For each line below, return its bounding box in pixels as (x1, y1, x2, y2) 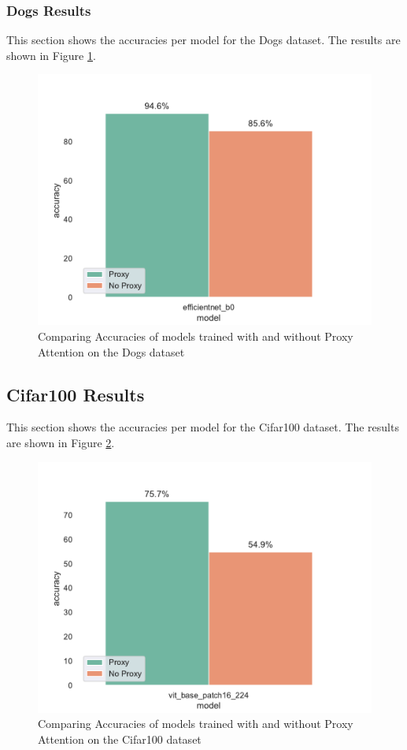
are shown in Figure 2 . (6, 434, 115, 450)
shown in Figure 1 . (6, 47, 96, 63)
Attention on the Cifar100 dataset (38, 730, 202, 747)
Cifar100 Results (6, 382, 145, 406)
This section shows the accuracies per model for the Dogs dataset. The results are (6, 32, 401, 48)
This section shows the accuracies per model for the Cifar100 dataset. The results (6, 419, 399, 435)
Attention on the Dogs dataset (38, 343, 185, 360)
